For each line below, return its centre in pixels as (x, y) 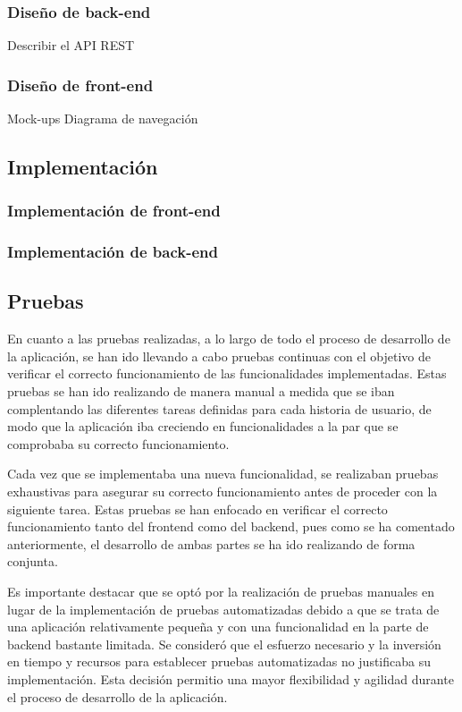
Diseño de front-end (80, 85)
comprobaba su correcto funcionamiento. (118, 443)
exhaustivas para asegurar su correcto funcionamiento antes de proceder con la (223, 492)
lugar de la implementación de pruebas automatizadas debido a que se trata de (223, 609)
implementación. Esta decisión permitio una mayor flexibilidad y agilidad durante (231, 678)
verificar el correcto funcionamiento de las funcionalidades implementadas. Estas (227, 373)
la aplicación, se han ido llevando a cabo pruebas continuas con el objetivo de (219, 356)
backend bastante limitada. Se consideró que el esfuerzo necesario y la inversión (224, 644)
